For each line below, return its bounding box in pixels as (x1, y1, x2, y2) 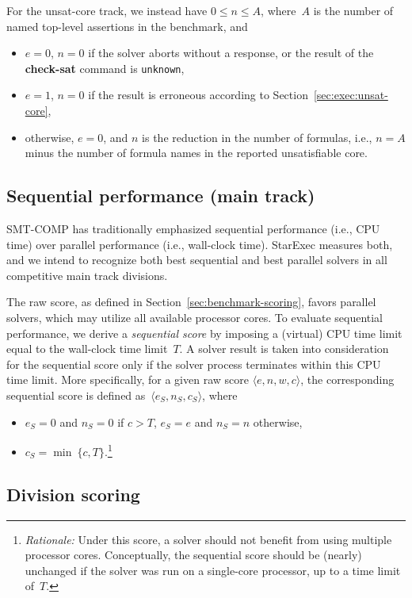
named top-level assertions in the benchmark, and (6, 17, 248, 34)
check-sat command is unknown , (25, 59, 185, 76)
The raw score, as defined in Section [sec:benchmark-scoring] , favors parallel (6, 293, 376, 310)
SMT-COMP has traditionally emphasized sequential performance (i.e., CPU (6, 220, 380, 237)
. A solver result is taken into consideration (179, 340, 389, 357)
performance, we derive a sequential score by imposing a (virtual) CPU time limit (6, 324, 402, 341)
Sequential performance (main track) (6, 183, 315, 208)
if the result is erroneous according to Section (88, 86, 308, 103)
